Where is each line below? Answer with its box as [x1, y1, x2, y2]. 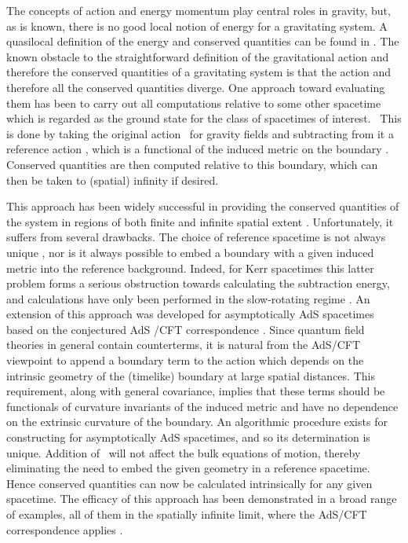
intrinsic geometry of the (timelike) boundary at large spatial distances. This [6, 367, 375, 383]
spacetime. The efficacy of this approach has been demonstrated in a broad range [6, 490, 397, 507]
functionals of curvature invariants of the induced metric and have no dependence [6, 398, 399, 414]
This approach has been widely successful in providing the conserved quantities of [6, 198, 399, 215]
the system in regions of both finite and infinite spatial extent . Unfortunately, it [6, 213, 394, 229]
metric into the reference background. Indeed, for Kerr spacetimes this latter [6, 259, 374, 276]
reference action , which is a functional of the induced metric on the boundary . [6, 141, 389, 157]
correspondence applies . [6, 521, 123, 537]
